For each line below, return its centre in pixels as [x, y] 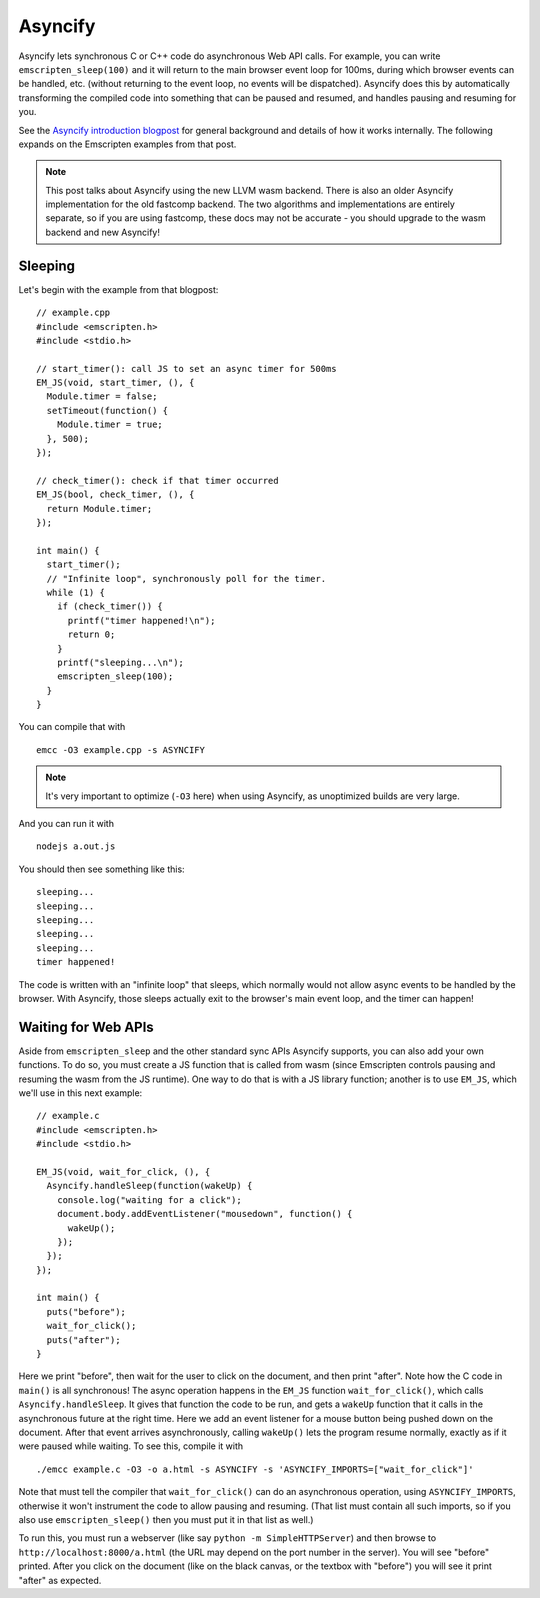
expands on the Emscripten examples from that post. [127, 144]
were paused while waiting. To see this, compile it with [131, 1446]
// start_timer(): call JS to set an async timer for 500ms [186, 368]
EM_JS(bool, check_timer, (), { [115, 494]
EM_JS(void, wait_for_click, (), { [123, 1171]
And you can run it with [66, 824]
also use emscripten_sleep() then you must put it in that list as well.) [166, 1519]
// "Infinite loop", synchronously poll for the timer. [186, 578]
